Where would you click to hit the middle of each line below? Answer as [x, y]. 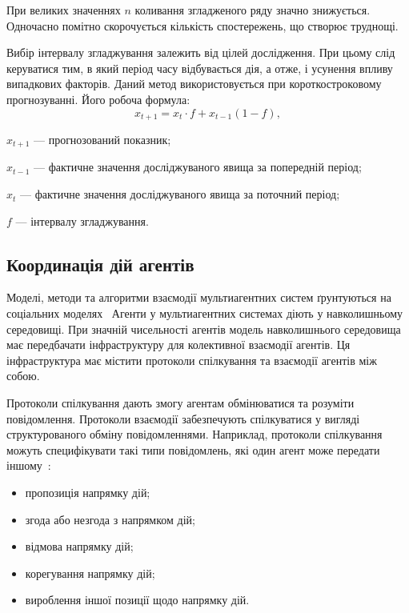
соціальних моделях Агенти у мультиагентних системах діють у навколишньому [205, 313]
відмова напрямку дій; [79, 546]
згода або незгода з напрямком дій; [110, 519]
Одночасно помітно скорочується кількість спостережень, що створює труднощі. [202, 25]
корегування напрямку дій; [90, 573]
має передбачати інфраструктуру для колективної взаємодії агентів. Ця [178, 345]
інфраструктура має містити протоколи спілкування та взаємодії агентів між [192, 360]
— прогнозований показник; [102, 140]
